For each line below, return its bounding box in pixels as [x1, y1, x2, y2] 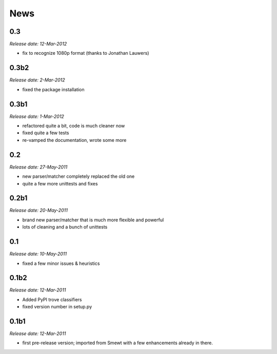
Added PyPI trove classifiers [22, 296, 82, 302]
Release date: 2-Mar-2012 [9, 77, 65, 83]
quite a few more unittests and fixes [22, 180, 98, 186]
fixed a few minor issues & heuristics [22, 260, 100, 266]
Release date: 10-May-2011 [9, 251, 67, 257]
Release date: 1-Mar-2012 [9, 113, 64, 119]
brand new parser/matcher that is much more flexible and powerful [22, 217, 164, 223]
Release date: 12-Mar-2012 [9, 41, 67, 47]
